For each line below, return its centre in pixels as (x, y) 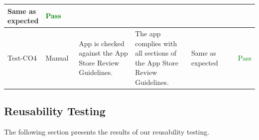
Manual (57, 57)
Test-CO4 (22, 57)
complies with (156, 43)
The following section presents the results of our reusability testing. (107, 132)
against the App (103, 53)
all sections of (156, 53)
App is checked (102, 43)
